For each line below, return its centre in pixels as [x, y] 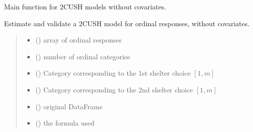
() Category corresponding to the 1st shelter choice [113, 73]
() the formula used [65, 123]
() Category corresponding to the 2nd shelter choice [114, 89]
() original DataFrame [69, 106]
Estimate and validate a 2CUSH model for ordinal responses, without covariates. [127, 23]
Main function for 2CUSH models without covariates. [85, 6]
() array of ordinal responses [79, 40]
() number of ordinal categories [83, 56]
